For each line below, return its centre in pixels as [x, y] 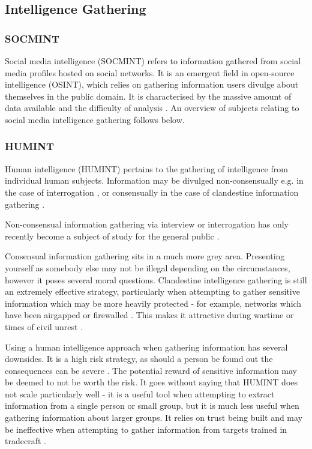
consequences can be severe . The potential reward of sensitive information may [151, 370]
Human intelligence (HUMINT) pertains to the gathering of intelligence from [146, 168]
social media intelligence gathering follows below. [95, 119]
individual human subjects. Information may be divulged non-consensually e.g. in [154, 180]
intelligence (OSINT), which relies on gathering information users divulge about [152, 84]
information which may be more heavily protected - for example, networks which [153, 303]
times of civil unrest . [44, 326]
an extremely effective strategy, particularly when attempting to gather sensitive [152, 291]
